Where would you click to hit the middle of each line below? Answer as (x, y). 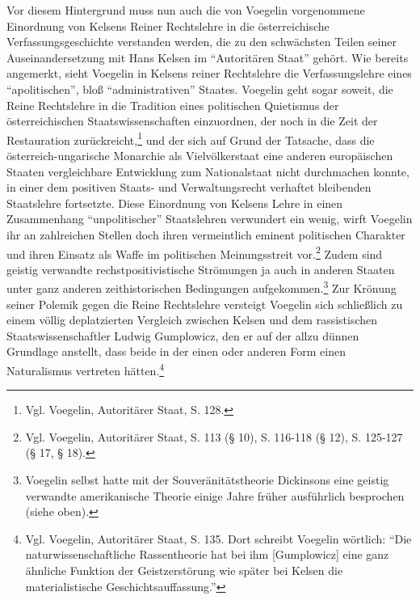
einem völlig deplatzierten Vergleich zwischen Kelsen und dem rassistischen (192, 320)
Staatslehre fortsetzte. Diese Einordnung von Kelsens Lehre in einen (175, 203)
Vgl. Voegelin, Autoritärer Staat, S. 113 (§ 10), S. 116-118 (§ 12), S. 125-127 (214, 436)
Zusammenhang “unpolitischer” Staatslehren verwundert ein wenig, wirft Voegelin (210, 219)
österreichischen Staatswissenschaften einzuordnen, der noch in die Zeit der (192, 121)
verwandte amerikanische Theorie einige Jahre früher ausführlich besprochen (215, 495)
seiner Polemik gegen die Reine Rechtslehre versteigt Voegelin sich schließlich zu (205, 304)
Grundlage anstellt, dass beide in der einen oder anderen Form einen (176, 351)
